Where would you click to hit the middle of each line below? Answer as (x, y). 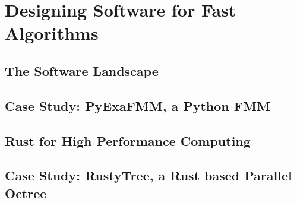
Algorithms (52, 33)
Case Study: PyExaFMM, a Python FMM (138, 105)
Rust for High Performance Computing (128, 140)
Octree (26, 193)
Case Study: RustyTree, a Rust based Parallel (148, 175)
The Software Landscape (82, 70)
